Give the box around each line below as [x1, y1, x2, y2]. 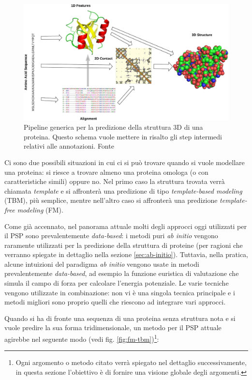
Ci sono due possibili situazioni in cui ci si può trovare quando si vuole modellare [4, 157, 245, 167]
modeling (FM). [17, 204, 63, 214]
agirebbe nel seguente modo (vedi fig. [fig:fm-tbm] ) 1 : [4, 333, 159, 344]
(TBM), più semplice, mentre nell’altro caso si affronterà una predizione [4, 195, 218, 205]
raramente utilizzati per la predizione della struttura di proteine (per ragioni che [4, 240, 243, 250]
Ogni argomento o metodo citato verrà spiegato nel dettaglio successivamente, [15, 357, 247, 367]
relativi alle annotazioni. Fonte [24, 141, 114, 151]
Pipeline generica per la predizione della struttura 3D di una [24, 122, 203, 132]
